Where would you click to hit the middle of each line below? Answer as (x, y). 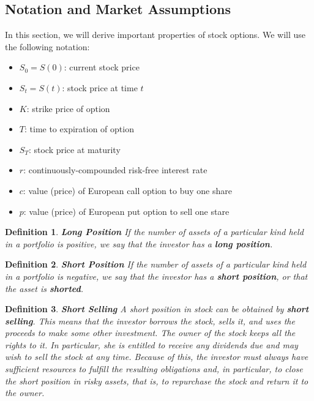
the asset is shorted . (44, 288)
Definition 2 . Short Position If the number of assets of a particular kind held (156, 264)
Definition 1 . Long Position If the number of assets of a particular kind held (154, 232)
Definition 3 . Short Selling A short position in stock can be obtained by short (157, 309)
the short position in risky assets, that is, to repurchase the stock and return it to (157, 380)
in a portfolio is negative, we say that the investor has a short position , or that (156, 276)
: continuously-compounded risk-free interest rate (115, 170)
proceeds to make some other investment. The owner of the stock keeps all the (150, 333)
